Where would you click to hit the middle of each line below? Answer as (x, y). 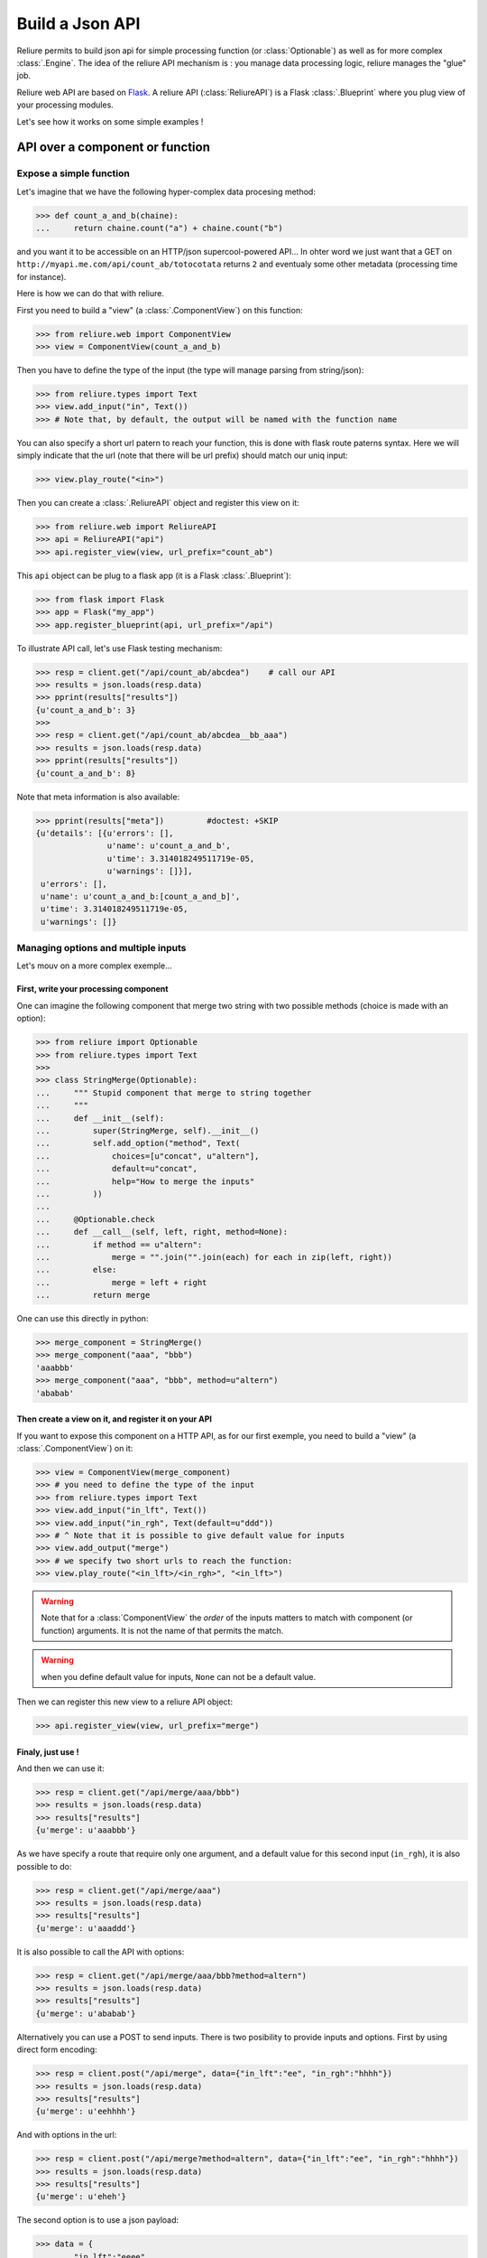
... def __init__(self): (100, 1118)
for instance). (41, 276)
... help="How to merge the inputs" (145, 1181)
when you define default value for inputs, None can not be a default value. (179, 1676)
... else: (76, 1270)
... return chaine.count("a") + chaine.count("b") (159, 229)
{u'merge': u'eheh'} (81, 2197)
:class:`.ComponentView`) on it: (75, 1448)
